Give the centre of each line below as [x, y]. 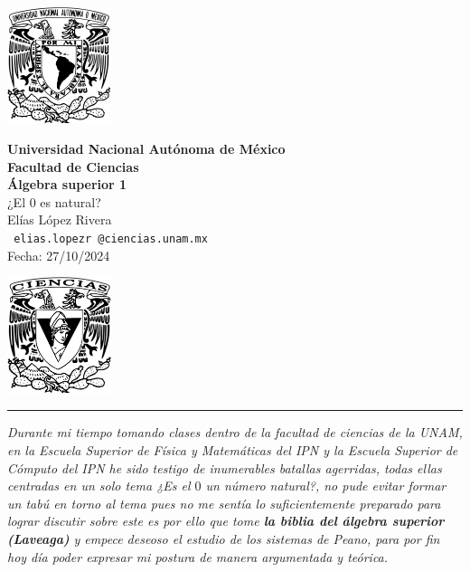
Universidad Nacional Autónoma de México [146, 149]
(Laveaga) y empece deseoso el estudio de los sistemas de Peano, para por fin [224, 538]
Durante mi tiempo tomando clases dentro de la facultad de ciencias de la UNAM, [235, 432]
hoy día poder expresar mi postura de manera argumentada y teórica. [198, 556]
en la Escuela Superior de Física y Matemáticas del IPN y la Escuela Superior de [233, 450]
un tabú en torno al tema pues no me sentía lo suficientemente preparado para [224, 503]
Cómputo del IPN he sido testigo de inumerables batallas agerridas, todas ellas [225, 467]
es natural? [70, 201]
